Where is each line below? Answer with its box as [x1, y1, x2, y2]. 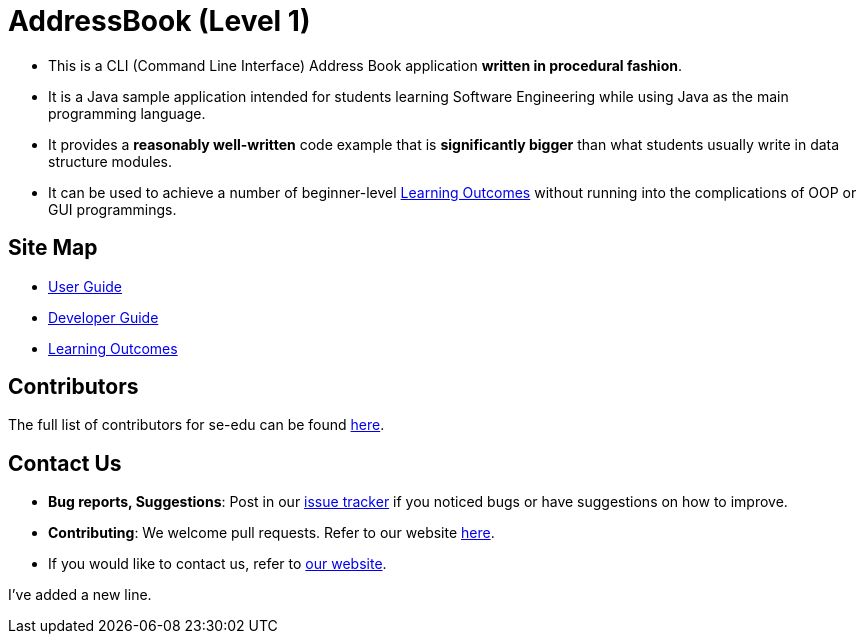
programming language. [48, 104, 206, 122]
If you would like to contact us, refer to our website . [48, 555, 387, 573]
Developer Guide [48, 308, 159, 326]
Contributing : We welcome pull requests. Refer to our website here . [48, 524, 495, 542]
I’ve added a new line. [8, 586, 152, 604]
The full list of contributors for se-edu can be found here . [8, 416, 385, 434]
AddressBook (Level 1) [8, 4, 311, 38]
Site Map [8, 235, 98, 261]
